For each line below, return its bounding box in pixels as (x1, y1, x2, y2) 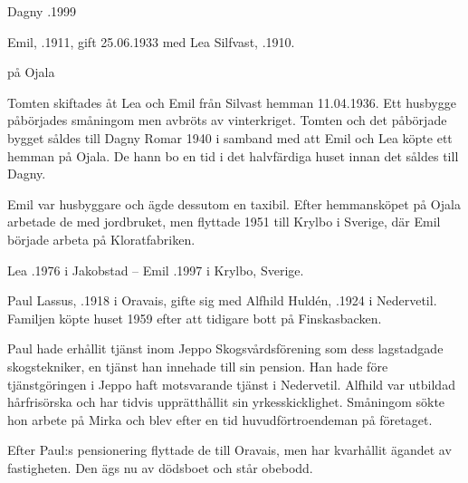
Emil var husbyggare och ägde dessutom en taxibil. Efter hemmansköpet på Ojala (7, 194, 461, 213)
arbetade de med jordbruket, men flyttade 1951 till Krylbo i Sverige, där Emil (7, 212, 441, 231)
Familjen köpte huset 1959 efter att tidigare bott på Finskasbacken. (7, 308, 382, 327)
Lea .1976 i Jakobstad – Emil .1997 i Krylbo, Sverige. (7, 260, 304, 279)
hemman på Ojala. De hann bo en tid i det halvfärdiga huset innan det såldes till (7, 146, 459, 165)
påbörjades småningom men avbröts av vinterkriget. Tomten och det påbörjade (7, 111, 447, 130)
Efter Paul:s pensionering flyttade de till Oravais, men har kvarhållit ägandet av (7, 440, 452, 459)
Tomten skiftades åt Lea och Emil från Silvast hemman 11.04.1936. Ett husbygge (7, 92, 456, 111)
